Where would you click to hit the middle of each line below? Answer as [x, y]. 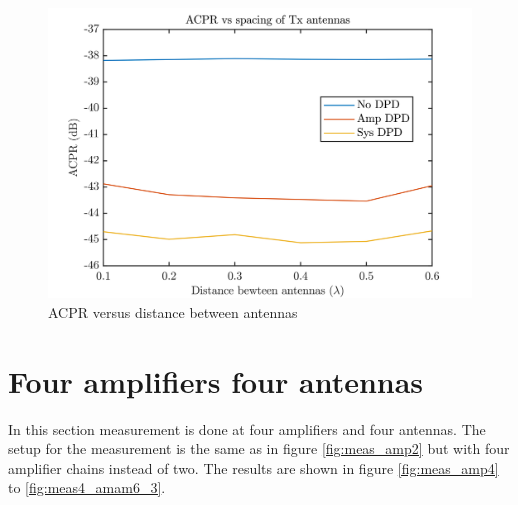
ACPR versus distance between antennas [173, 311]
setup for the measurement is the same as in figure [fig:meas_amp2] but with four [259, 448]
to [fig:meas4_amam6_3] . [87, 487]
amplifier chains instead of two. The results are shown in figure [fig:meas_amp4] [253, 467]
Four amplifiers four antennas [216, 380]
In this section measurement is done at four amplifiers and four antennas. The [247, 428]
